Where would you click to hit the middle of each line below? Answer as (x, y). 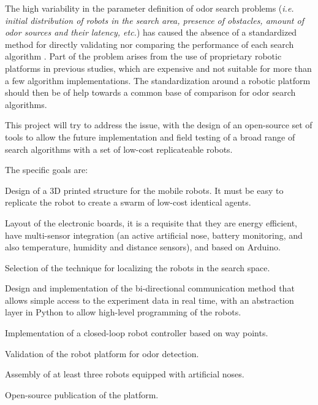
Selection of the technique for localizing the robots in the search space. (138, 267)
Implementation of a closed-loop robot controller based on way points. (137, 333)
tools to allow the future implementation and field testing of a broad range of (150, 137)
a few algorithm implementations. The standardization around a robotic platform (158, 80)
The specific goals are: (47, 170)
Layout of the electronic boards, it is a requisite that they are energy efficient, (151, 222)
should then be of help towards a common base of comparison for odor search (150, 92)
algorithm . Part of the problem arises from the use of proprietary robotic (143, 56)
